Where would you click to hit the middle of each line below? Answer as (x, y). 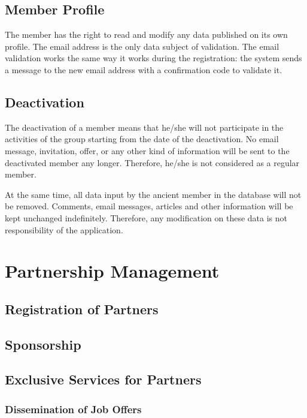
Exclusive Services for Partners (103, 379)
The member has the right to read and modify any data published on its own (146, 34)
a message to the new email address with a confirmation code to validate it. (144, 69)
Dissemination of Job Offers (73, 409)
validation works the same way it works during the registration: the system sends (153, 58)
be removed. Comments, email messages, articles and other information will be (149, 206)
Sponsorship (43, 344)
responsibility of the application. (64, 229)
